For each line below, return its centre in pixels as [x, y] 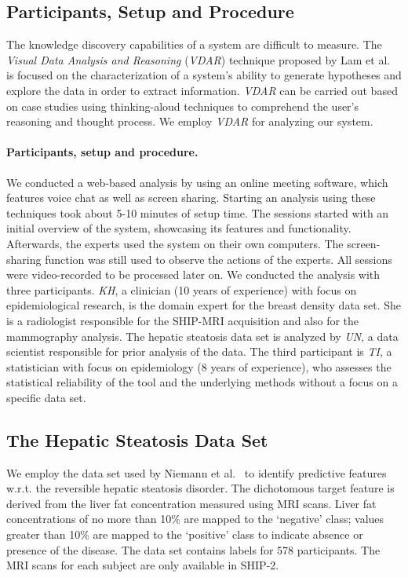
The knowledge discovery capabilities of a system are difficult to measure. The [194, 44]
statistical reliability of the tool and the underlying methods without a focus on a [202, 382]
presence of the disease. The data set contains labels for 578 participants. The [193, 549]
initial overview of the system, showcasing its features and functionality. [179, 228]
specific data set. [46, 397]
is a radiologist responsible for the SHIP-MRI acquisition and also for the [183, 320]
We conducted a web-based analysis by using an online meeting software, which [197, 182]
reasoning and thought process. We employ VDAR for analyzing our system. [190, 121]
